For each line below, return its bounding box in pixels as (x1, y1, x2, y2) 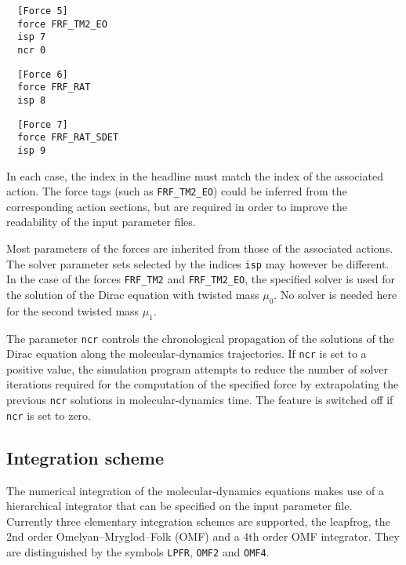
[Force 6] (17, 68, 68, 80)
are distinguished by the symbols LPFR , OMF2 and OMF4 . (6, 543, 270, 560)
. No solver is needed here (274, 286, 397, 302)
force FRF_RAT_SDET (17, 132, 119, 144)
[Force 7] (17, 118, 68, 130)
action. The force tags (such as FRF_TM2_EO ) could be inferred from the (6, 183, 347, 199)
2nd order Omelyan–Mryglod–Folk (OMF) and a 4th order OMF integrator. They (6, 528, 400, 545)
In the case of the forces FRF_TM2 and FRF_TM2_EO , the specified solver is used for (6, 271, 395, 287)
